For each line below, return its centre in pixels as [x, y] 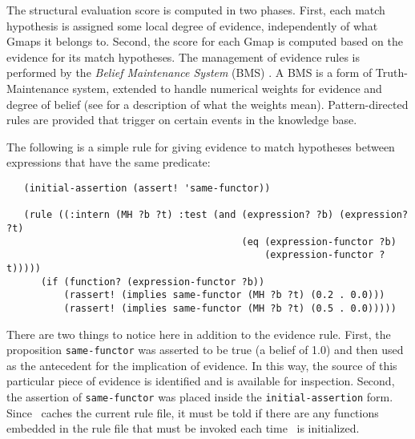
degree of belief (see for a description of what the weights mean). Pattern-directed [207, 104]
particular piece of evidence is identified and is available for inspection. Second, [201, 381]
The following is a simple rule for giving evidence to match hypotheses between [201, 146]
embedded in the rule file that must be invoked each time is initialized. [183, 428]
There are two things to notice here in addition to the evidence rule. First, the [199, 334]
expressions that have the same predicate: [109, 162]
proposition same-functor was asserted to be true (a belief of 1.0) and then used [205, 350]
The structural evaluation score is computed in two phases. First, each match [196, 10]
